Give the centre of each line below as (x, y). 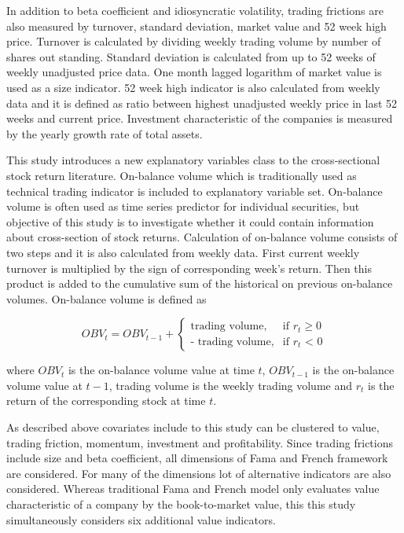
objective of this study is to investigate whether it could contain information (190, 221)
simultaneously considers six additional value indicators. (141, 519)
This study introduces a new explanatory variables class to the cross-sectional (193, 160)
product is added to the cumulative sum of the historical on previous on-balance (200, 283)
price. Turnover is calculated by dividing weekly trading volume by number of (194, 41)
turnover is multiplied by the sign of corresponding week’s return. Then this (189, 268)
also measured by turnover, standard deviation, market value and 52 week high (196, 26)
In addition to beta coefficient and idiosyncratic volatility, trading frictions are (195, 10)
